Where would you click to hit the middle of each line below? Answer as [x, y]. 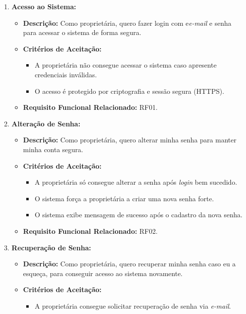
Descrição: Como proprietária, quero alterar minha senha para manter [130, 140]
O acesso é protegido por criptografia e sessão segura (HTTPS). [130, 91]
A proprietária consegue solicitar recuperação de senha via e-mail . [133, 305]
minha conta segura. [53, 149]
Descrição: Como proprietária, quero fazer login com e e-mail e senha [127, 23]
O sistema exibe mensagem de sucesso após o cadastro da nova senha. [139, 215]
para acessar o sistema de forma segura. [82, 32]
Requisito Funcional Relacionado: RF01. [90, 107]
